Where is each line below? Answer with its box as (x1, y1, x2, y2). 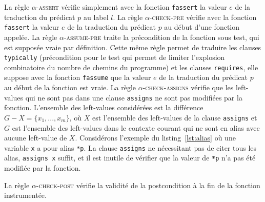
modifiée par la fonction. (4, 163, 81, 173)
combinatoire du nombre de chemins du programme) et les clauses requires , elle (4, 62, 258, 72)
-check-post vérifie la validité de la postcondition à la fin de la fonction (36, 179, 260, 190)
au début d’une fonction (164, 22, 239, 32)
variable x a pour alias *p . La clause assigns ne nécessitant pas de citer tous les (4, 142, 257, 153)
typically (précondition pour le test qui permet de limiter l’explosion (4, 52, 225, 63)
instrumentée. (4, 190, 47, 200)
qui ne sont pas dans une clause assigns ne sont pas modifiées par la (25, 92, 242, 103)
